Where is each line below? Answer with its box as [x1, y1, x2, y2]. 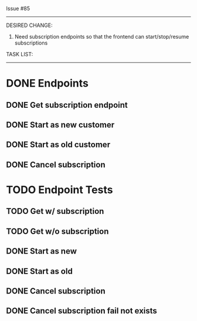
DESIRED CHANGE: [6, 22, 53, 29]
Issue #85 [6, 5, 30, 12]
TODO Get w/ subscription [6, 206, 104, 216]
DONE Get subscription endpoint [6, 100, 128, 110]
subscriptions [14, 39, 48, 46]
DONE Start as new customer [6, 119, 115, 129]
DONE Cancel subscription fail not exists [6, 306, 157, 316]
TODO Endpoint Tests [6, 183, 113, 196]
